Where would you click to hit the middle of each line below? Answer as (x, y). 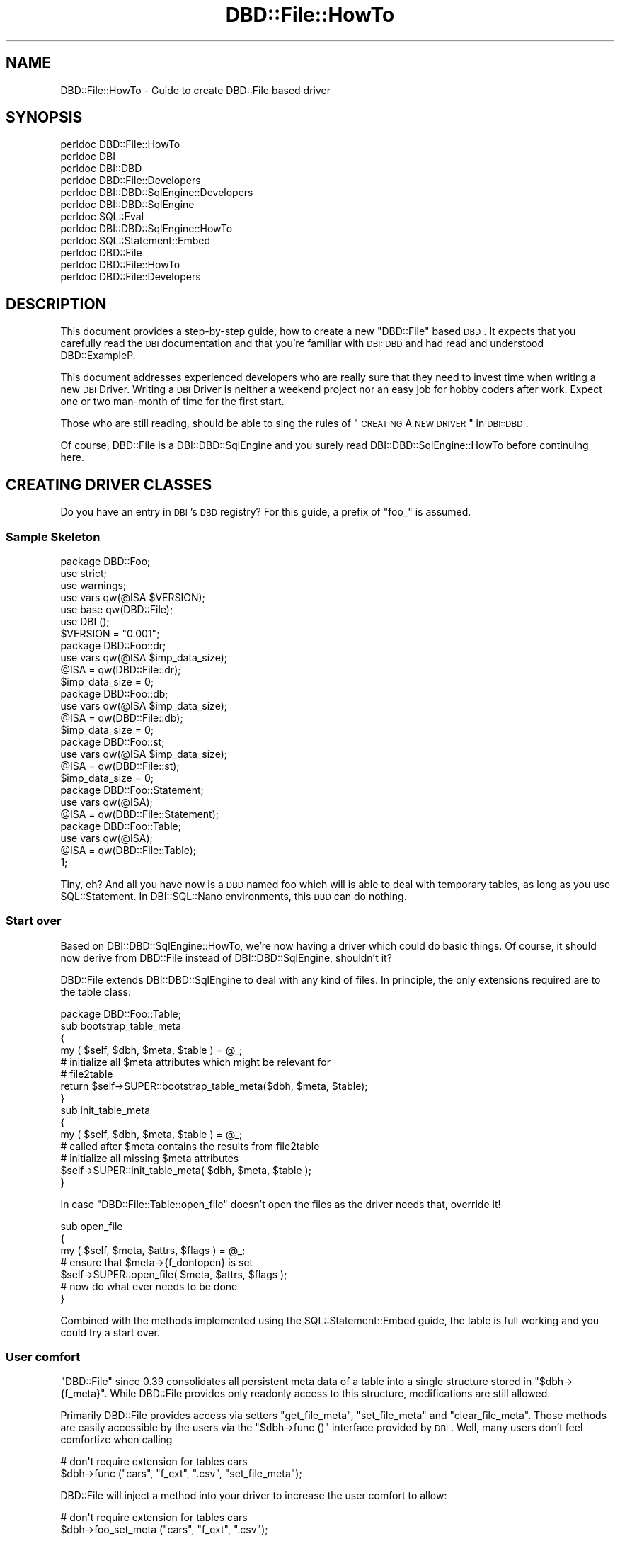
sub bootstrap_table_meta (121, 1025)
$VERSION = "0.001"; (110, 633)
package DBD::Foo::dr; (113, 645)
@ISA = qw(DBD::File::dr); (121, 669)
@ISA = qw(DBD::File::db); (122, 717)
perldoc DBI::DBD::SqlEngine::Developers (157, 193)
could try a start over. (110, 1332)
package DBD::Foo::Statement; (132, 790)
